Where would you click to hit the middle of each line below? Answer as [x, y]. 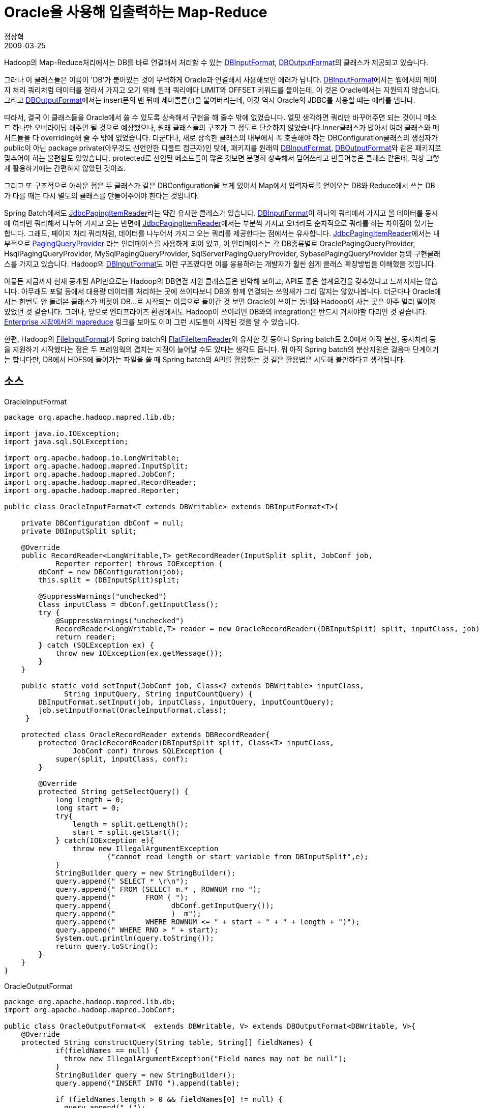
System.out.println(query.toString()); [135, 938]
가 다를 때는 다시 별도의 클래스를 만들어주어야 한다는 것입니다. [102, 195]
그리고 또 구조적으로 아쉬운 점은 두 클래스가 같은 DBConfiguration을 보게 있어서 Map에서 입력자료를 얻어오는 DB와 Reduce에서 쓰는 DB [220, 185]
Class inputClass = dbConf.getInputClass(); [128, 604]
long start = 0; [88, 808]
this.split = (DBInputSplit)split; [109, 580]
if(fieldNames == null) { [107, 1050]
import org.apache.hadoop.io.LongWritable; [92, 458]
